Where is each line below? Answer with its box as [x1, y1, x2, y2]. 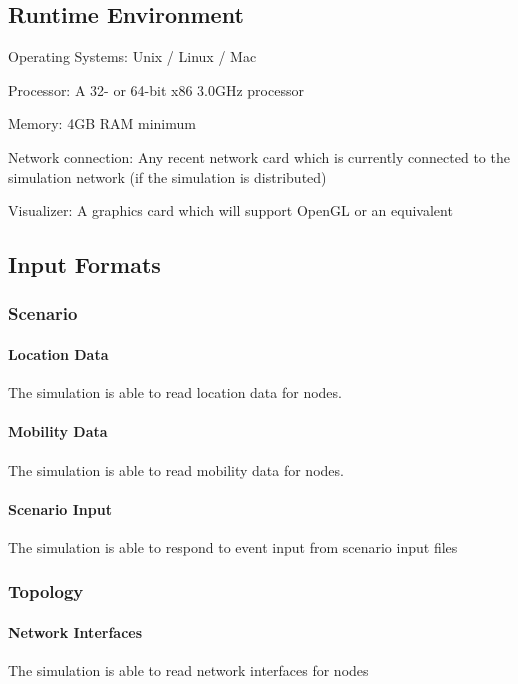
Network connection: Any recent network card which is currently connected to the [8, 146, 510, 167]
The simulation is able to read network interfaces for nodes [8, 660, 369, 681]
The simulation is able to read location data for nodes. [8, 382, 342, 403]
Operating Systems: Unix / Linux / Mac [8, 46, 257, 67]
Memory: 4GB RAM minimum [8, 113, 196, 134]
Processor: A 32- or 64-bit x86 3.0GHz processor [8, 79, 304, 100]
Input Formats [8, 249, 161, 280]
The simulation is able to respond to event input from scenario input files [8, 536, 458, 557]
